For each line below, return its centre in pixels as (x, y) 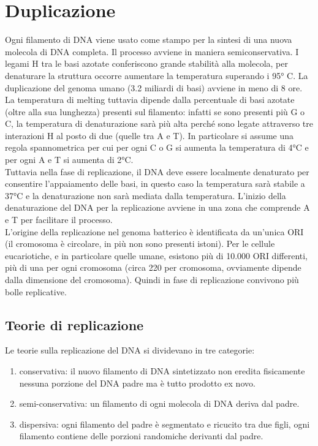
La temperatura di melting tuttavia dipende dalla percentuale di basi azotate (150, 100)
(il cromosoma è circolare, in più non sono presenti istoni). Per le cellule (140, 244)
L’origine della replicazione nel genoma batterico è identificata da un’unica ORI (154, 231)
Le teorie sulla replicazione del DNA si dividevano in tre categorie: (130, 350)
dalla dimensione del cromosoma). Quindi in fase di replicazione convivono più (152, 279)
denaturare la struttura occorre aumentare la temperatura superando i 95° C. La (157, 75)
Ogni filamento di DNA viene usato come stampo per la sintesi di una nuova (149, 40)
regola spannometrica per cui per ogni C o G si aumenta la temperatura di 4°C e (157, 147)
